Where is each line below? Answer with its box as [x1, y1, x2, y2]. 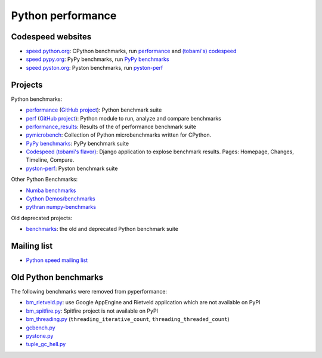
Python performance [11, 9, 117, 22]
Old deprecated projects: [11, 214, 73, 221]
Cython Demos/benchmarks [26, 195, 95, 202]
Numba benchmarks [26, 187, 76, 194]
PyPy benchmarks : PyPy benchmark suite [26, 140, 129, 147]
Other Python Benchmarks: [11, 176, 78, 183]
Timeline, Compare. [26, 156, 75, 163]
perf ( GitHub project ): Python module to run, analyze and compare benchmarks [26, 115, 222, 122]
